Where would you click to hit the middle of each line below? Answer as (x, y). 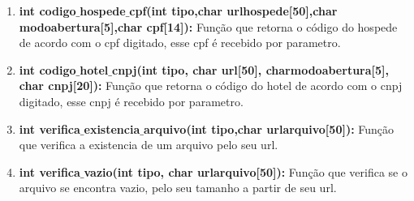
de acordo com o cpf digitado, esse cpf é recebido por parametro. (180, 43)
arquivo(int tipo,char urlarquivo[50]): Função (269, 128)
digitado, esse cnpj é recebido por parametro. (131, 101)
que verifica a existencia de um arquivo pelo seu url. (149, 145)
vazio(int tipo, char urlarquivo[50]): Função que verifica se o (246, 171)
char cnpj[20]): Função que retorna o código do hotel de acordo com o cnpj (211, 86)
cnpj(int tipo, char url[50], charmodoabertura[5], (250, 69)
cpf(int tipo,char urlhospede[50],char (233, 11)
